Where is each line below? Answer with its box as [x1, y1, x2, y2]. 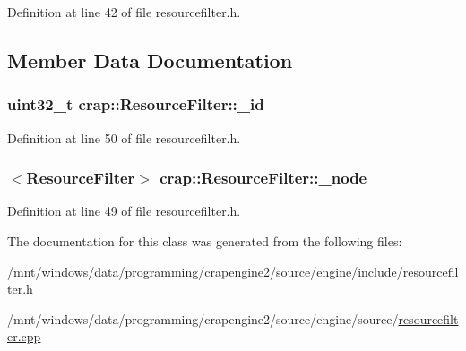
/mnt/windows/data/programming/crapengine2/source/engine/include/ [7, 261, 403, 280]
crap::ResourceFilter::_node [160, 167, 367, 189]
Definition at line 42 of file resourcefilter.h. [7, 3, 241, 21]
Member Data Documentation [7, 46, 293, 73]
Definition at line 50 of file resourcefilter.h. [7, 128, 241, 147]
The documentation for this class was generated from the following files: [7, 232, 402, 250]
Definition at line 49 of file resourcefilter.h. [7, 201, 241, 220]
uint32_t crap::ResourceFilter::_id [7, 93, 264, 116]
